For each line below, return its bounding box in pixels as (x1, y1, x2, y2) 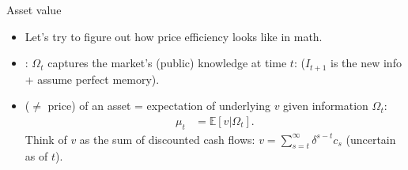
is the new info (331, 55, 402, 71)
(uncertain (346, 130, 396, 147)
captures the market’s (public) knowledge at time (47, 55, 287, 71)
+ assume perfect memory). (25, 70, 160, 87)
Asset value (6, 2, 62, 17)
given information (283, 97, 368, 114)
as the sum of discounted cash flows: (79, 130, 255, 147)
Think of (25, 130, 67, 147)
